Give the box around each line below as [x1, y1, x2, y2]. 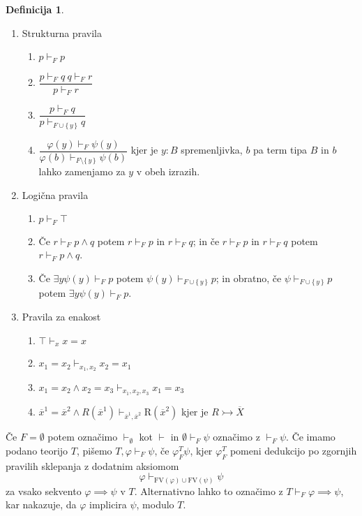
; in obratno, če [216, 271, 282, 286]
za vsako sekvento [6, 483, 82, 498]
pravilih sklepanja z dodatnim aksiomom [6, 458, 179, 473]
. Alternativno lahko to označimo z [134, 483, 283, 498]
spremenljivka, [181, 142, 243, 157]
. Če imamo [286, 429, 335, 444]
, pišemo [76, 443, 112, 457]
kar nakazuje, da [6, 497, 77, 512]
